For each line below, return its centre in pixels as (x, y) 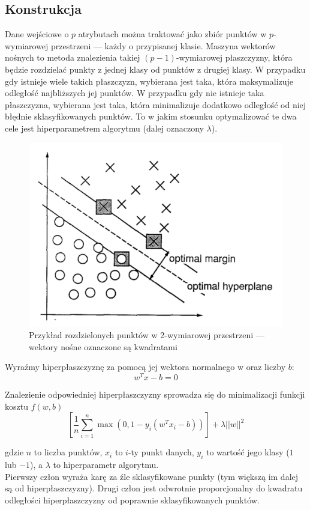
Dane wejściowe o (37, 34)
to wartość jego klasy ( (248, 452)
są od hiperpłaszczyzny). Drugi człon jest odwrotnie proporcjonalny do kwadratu (154, 488)
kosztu (16, 406)
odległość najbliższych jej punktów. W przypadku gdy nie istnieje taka (135, 93)
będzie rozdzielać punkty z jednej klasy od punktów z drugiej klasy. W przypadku (155, 69)
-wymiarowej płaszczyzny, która (234, 57)
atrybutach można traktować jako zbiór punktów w (172, 34)
